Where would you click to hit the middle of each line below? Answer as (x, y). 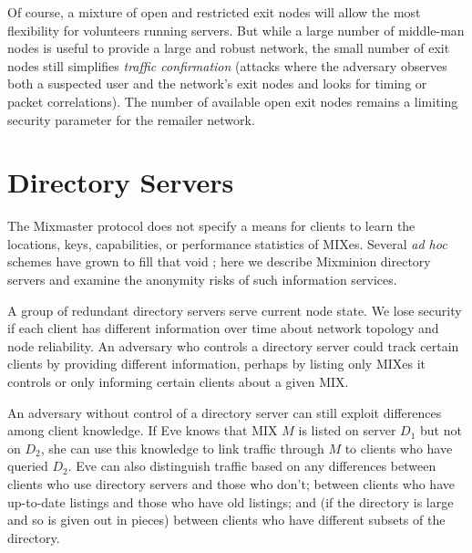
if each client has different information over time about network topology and (223, 328)
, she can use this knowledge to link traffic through (182, 448)
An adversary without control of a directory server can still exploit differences (225, 412)
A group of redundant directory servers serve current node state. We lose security (235, 310)
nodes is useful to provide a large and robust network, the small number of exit (229, 48)
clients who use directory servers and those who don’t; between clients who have (231, 484)
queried (28, 466)
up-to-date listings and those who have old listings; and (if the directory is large (231, 501)
